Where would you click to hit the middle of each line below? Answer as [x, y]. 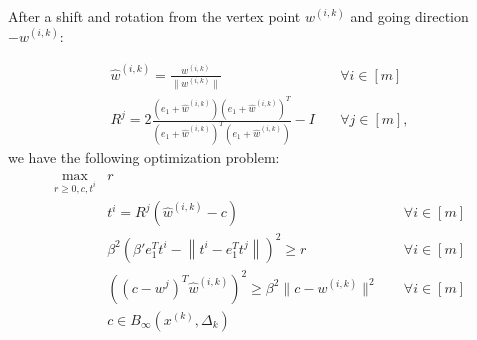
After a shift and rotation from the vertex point [154, 16]
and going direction [409, 16]
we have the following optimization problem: [144, 157]
